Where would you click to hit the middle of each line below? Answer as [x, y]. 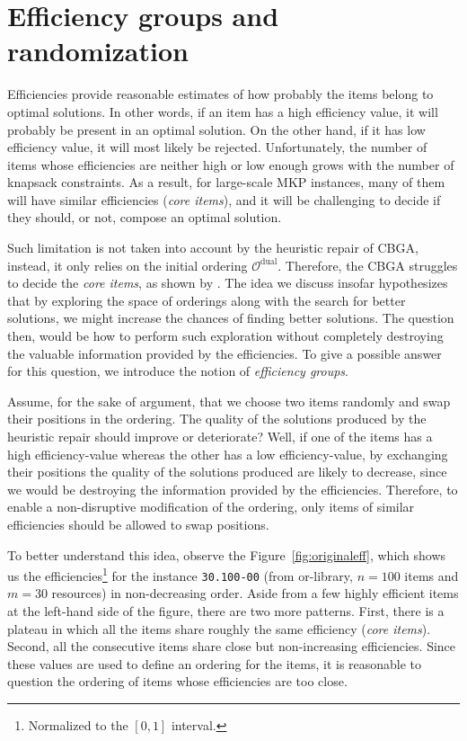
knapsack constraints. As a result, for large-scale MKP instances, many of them [226, 182]
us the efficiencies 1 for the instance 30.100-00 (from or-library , [180, 574]
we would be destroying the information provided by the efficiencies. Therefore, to [233, 489]
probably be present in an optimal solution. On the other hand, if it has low [216, 129]
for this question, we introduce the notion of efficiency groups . [178, 371]
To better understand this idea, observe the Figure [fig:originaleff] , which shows [227, 554]
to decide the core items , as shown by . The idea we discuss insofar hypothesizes [228, 283]
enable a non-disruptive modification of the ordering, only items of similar [211, 507]
